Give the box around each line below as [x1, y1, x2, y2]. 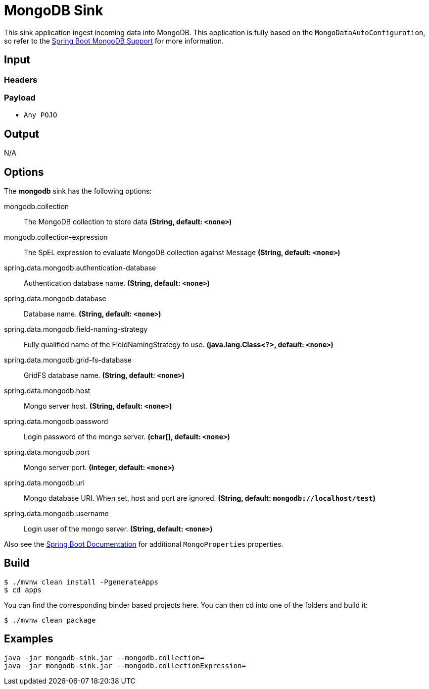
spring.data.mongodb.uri [4, 478, 85, 487]
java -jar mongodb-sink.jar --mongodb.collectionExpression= [4, 661, 246, 670]
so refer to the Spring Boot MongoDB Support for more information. [4, 36, 224, 45]
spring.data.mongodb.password [4, 417, 108, 426]
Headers [4, 74, 38, 85]
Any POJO [24, 111, 57, 119]
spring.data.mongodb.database [4, 294, 106, 303]
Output [4, 127, 39, 140]
